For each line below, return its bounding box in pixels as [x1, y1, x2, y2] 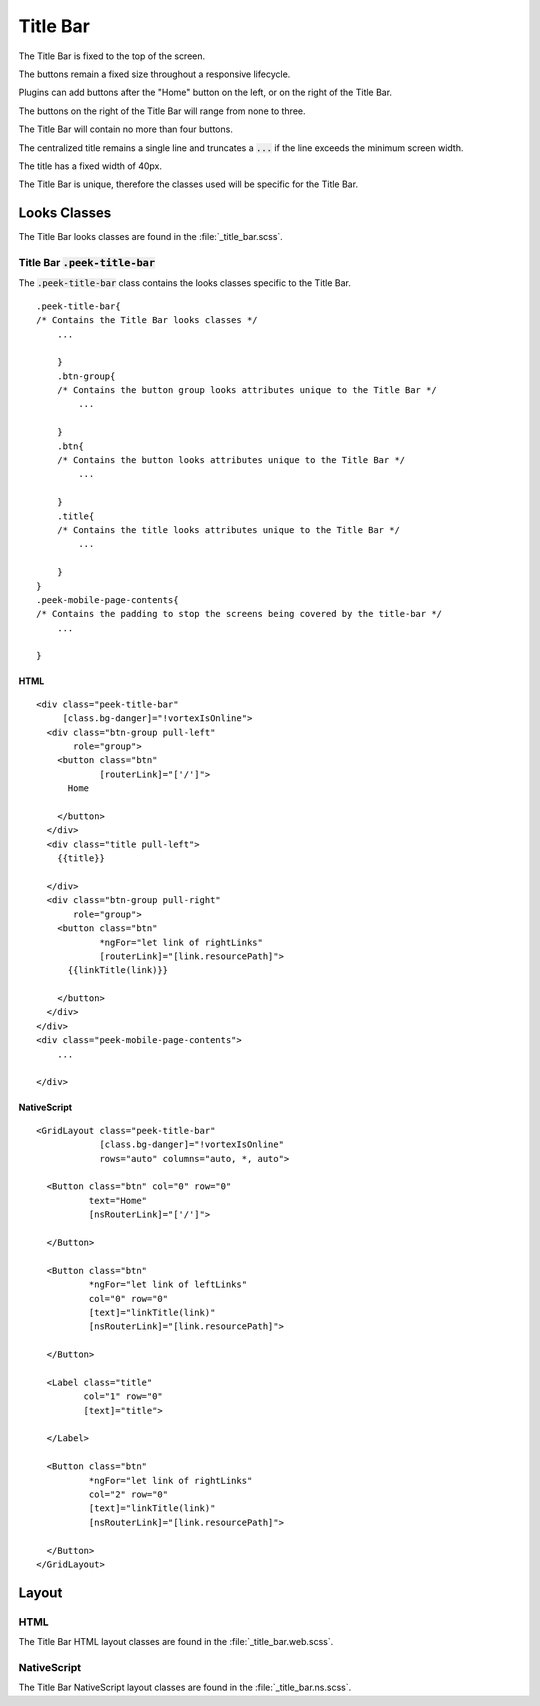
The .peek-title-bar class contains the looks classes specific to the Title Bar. [18, 277, 352, 289]
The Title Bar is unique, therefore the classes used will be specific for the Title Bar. [18, 178, 359, 190]
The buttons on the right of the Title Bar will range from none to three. [18, 105, 306, 117]
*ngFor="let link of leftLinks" [88, 1279, 248, 1290]
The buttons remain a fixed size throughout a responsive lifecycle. [18, 68, 291, 80]
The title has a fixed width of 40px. [18, 160, 163, 172]
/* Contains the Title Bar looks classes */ [36, 315, 259, 326]
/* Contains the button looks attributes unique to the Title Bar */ [56, 455, 406, 466]
